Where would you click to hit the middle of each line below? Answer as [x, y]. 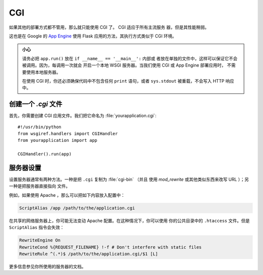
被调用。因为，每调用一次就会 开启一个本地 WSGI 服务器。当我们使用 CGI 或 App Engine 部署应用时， [124, 65]
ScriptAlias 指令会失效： [37, 227]
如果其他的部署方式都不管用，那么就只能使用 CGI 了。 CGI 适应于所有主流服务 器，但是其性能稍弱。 [109, 27]
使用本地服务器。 [43, 72]
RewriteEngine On [40, 240]
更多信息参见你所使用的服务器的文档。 [47, 266]
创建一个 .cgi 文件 [36, 104]
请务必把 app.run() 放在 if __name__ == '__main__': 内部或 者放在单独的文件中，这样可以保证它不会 [130, 58]
